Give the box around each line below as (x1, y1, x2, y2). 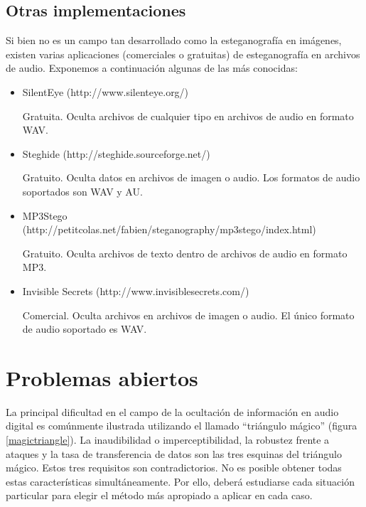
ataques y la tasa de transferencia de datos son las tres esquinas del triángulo (6, 446, 342, 461)
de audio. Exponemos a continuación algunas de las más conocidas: (6, 60, 298, 75)
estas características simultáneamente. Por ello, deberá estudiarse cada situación (6, 474, 355, 489)
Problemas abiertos (6, 363, 198, 392)
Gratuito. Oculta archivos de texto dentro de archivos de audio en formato (22, 245, 348, 260)
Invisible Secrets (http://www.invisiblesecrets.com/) (22, 283, 249, 298)
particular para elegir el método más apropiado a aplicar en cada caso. (6, 488, 313, 503)
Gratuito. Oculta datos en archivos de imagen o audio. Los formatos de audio (22, 170, 360, 185)
